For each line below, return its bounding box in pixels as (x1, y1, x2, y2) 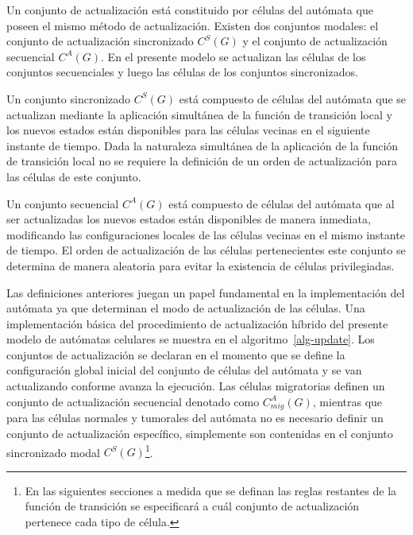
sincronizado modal (6, 444, 100, 460)
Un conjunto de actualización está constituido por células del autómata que (6, 2, 373, 17)
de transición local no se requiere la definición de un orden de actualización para (6, 153, 397, 169)
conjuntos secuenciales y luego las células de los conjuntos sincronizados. (6, 64, 358, 80)
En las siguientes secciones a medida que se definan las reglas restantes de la (25, 482, 397, 498)
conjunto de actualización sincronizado (6, 33, 194, 49)
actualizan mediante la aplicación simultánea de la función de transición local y (6, 106, 392, 122)
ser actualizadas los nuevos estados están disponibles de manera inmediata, (6, 211, 371, 227)
